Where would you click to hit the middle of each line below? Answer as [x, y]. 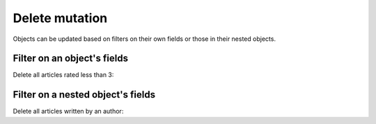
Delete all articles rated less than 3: [63, 75]
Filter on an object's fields [71, 59]
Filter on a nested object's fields [84, 95]
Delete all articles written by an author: [68, 112]
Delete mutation [60, 18]
